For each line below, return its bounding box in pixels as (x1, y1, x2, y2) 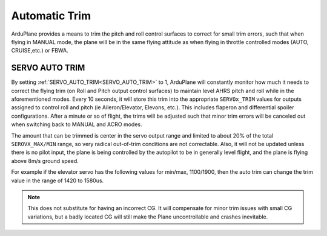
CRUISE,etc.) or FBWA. (11, 47, 69, 54)
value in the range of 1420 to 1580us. (11, 177, 104, 184)
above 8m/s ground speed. (11, 157, 79, 164)
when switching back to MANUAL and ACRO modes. (11, 121, 142, 128)
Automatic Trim (11, 9, 91, 22)
